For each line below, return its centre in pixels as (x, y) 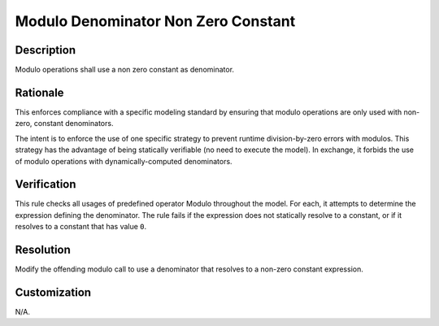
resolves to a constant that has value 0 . (81, 227)
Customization (53, 292)
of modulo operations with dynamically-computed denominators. (124, 161)
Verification (46, 184)
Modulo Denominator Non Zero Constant (155, 21)
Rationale (39, 92)
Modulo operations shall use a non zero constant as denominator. (125, 70)
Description (46, 50)
